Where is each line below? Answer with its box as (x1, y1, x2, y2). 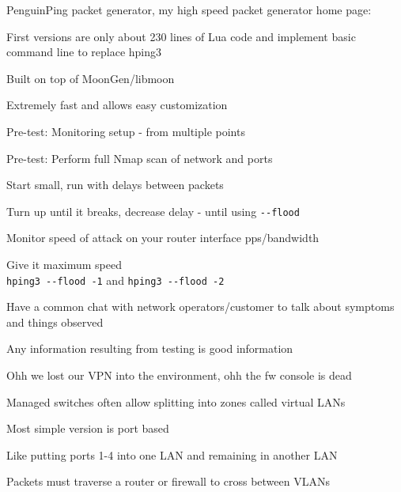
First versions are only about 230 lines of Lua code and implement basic (6, 28, 356, 44)
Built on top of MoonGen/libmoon (6, 70, 175, 86)
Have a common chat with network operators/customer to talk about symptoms (6, 298, 395, 315)
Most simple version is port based (6, 420, 169, 437)
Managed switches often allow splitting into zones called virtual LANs (6, 393, 346, 410)
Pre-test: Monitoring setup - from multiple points (6, 123, 245, 139)
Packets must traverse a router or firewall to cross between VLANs (6, 473, 330, 490)
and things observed (6, 313, 104, 330)
